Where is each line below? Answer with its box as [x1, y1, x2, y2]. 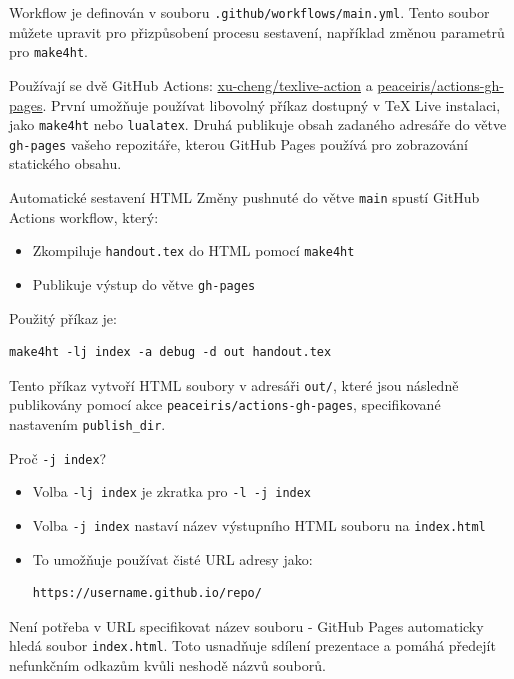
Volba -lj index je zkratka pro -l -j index [32, 481, 312, 502]
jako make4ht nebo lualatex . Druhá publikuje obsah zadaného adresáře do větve [9, 114, 507, 135]
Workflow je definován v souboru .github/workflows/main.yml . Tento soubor [9, 2, 490, 22]
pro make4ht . [9, 41, 88, 62]
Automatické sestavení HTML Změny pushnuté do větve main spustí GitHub [9, 187, 480, 207]
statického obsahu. [9, 153, 122, 174]
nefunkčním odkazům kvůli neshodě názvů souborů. [9, 655, 326, 676]
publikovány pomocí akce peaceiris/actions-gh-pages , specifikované [9, 394, 441, 415]
